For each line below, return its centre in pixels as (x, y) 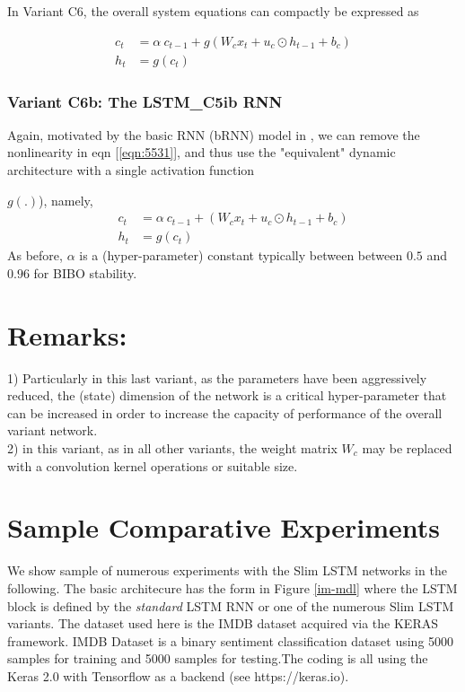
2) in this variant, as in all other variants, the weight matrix (172, 448)
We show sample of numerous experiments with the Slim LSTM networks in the (227, 570)
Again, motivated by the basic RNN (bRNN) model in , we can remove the (214, 134)
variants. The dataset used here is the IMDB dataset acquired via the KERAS (223, 623)
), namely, (66, 200)
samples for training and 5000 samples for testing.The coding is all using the (218, 658)
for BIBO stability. (85, 272)
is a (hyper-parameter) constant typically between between (241, 255)
